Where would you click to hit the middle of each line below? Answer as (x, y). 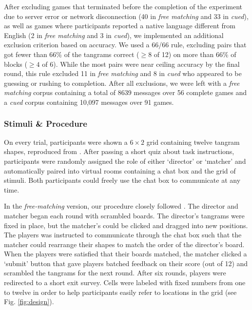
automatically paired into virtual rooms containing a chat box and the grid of (120, 170)
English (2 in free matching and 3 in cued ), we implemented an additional (114, 35)
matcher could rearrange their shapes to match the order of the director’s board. (124, 244)
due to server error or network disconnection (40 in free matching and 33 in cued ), (126, 16)
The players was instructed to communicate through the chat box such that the (123, 235)
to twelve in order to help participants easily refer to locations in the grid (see (120, 292)
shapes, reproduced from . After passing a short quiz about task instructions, (119, 151)
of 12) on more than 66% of (195, 54)
